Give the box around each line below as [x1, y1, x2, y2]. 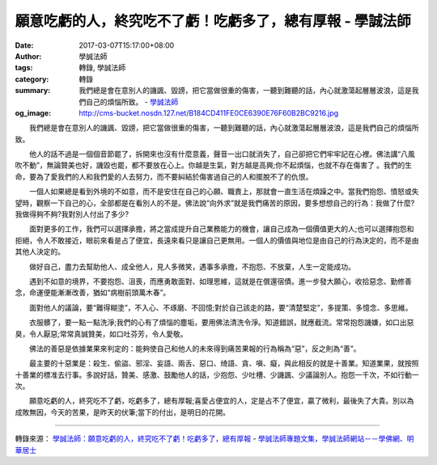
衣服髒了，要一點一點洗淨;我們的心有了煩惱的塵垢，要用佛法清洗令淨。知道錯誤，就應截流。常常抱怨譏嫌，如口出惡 [28, 318, 414, 328]
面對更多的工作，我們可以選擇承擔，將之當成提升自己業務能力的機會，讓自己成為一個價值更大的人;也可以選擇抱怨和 [28, 224, 414, 234]
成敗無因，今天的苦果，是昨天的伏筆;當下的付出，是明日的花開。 [15, 407, 231, 416]
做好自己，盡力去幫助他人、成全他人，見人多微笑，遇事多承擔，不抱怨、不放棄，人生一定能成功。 [28, 261, 355, 271]
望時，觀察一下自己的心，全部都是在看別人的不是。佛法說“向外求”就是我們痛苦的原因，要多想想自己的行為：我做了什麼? [15, 198, 415, 208]
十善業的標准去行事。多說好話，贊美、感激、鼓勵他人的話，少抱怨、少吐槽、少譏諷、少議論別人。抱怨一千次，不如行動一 [15, 370, 419, 379]
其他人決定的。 [15, 247, 65, 256]
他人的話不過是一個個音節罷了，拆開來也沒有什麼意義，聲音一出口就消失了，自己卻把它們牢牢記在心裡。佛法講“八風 [28, 150, 416, 159]
